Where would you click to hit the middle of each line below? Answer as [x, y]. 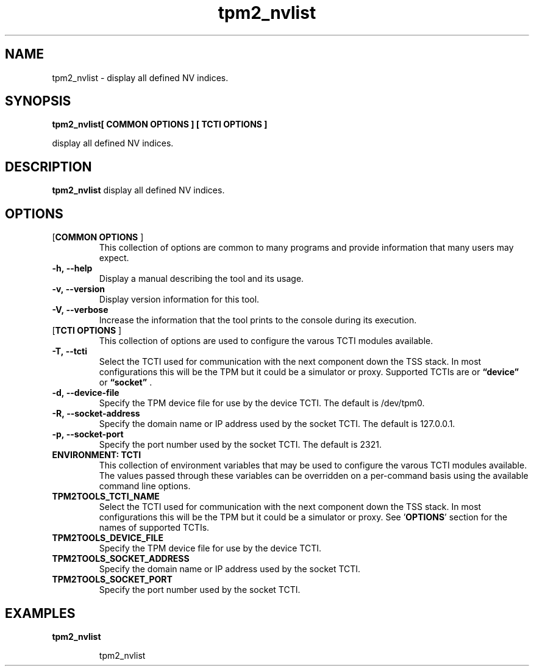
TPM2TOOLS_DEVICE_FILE [108, 538]
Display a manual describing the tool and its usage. [201, 279]
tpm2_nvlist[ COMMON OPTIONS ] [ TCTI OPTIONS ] [160, 124]
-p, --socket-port [88, 434]
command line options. [145, 486]
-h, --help [72, 268]
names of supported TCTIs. [154, 528]
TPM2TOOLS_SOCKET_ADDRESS [121, 559]
